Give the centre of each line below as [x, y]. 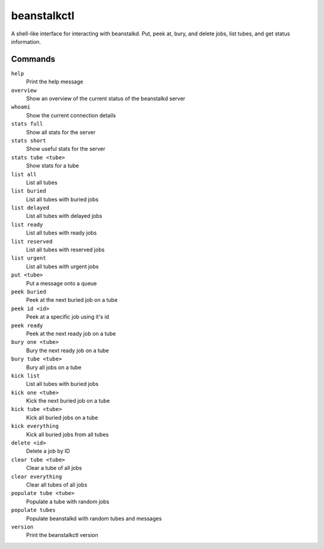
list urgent [28, 258]
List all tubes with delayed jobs [64, 216]
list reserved [32, 241]
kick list [25, 376]
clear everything [37, 476]
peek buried [28, 292]
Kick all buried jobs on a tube [62, 418]
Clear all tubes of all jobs [57, 484]
